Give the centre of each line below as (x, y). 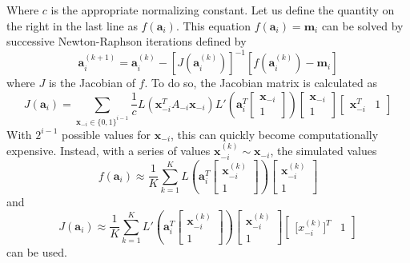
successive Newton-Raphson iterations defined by (127, 41)
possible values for (106, 134)
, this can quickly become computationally (275, 134)
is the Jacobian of (92, 83)
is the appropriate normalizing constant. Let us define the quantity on (223, 10)
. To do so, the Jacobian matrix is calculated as (261, 83)
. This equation (213, 25)
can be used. (37, 251)
